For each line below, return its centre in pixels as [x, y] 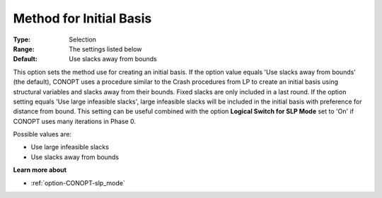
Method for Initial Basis [82, 18]
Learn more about [40, 170]
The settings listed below [105, 49]
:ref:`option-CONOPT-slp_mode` [78, 182]
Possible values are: [42, 135]
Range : [24, 49]
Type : [22, 39]
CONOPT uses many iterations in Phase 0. [75, 121]
